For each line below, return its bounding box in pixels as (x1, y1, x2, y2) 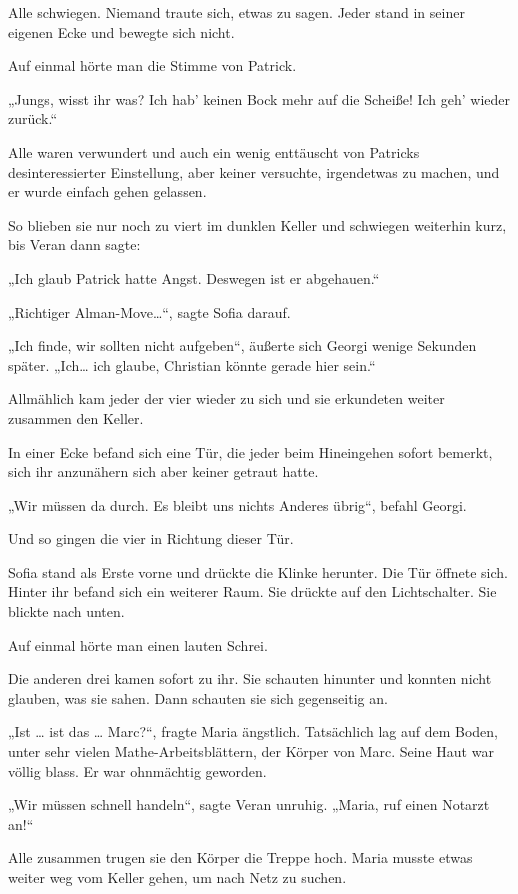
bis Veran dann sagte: (8, 234, 141, 255)
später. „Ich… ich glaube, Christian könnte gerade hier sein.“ (8, 354, 376, 375)
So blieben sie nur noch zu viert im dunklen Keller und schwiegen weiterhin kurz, (8, 214, 507, 235)
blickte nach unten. (8, 601, 125, 622)
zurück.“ (8, 108, 58, 129)
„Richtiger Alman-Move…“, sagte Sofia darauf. (8, 301, 291, 322)
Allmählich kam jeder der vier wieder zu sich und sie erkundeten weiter (8, 388, 445, 409)
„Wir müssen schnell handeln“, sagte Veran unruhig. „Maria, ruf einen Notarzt (8, 794, 490, 815)
